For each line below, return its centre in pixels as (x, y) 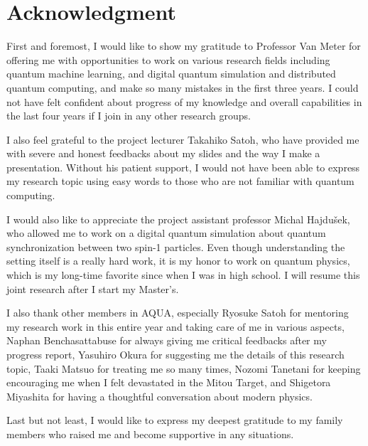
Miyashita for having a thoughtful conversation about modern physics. (159, 396)
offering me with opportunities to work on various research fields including (168, 59)
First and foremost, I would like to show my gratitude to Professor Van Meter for (184, 46)
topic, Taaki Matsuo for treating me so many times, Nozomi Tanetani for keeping (184, 368)
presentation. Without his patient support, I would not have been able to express (183, 167)
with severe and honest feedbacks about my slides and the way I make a (163, 153)
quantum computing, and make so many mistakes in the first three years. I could (183, 87)
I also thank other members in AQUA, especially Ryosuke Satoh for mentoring (178, 313)
